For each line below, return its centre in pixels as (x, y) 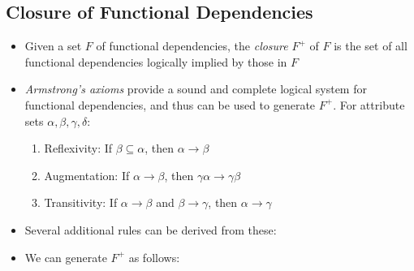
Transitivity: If (81, 202)
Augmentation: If (87, 175)
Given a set (53, 46)
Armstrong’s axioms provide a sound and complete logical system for (196, 89)
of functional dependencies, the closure (192, 46)
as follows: (154, 257)
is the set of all (371, 46)
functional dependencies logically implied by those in (156, 61)
